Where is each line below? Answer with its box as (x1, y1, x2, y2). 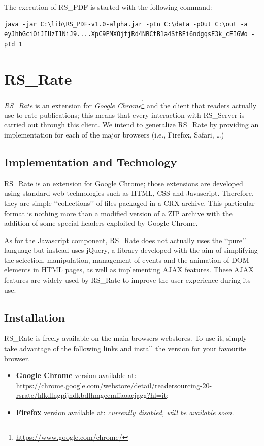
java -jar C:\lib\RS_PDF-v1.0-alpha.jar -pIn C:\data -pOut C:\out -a (4, 20, 248, 28)
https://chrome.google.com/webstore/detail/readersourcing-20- (16, 380, 212, 390)
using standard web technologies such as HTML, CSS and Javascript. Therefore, (4, 188, 254, 198)
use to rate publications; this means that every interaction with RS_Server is (4, 109, 245, 120)
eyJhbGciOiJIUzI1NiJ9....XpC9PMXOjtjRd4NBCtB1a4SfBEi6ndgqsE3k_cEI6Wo (4, 30, 248, 38)
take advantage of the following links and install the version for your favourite (4, 343, 246, 354)
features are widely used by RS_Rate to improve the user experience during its (4, 275, 251, 285)
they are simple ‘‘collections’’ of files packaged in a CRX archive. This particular (4, 197, 255, 208)
